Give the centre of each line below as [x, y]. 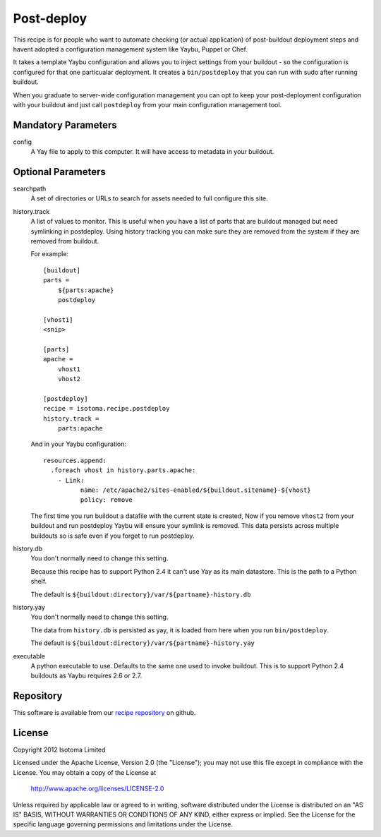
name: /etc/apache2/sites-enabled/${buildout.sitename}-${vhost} [195, 490]
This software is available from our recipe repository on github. [104, 713]
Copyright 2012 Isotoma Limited [59, 750]
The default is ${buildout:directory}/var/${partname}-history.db [141, 594]
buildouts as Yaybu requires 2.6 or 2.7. [86, 676]
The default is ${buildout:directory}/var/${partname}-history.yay [143, 643]
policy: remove [107, 500]
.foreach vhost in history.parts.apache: [123, 470]
